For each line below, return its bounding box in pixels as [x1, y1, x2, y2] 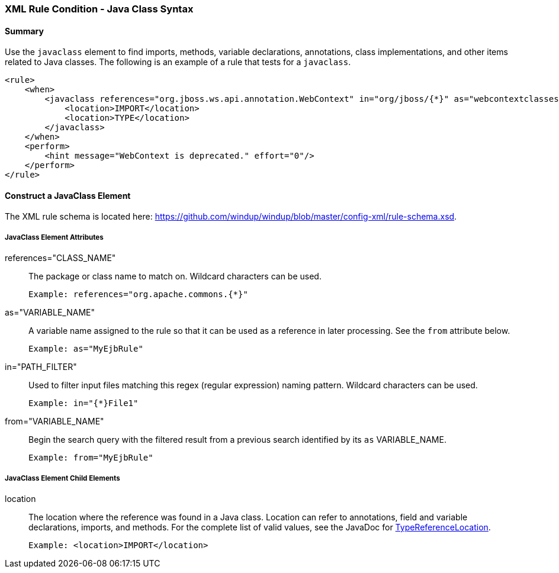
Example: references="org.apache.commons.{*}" [28, 289, 248, 300]
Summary [5, 25, 44, 36]
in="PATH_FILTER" [5, 362, 77, 372]
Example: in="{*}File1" [28, 398, 139, 408]
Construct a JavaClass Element [5, 190, 131, 201]
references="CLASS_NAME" [5, 253, 116, 263]
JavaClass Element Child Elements [5, 474, 120, 482]
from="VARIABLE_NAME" [5, 416, 104, 427]
